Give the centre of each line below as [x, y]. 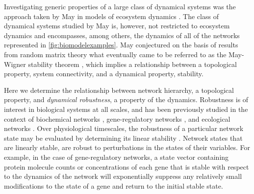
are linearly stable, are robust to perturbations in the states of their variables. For [127, 147]
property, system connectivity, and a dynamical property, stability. [104, 74]
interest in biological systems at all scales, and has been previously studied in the [126, 109]
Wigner [15, 64]
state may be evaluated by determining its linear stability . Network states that [123, 138]
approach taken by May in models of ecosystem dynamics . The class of [111, 16]
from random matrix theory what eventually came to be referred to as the [115, 54]
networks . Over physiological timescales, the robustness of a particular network [124, 128]
